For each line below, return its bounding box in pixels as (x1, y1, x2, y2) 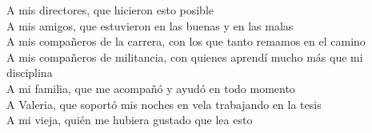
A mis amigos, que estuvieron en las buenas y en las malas (6, 17, 294, 34)
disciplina (6, 64, 53, 81)
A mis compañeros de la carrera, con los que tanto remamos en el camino (6, 33, 366, 50)
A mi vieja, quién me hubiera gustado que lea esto (6, 111, 253, 128)
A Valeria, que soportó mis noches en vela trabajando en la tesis (6, 95, 322, 112)
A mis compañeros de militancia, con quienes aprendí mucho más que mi (6, 48, 363, 65)
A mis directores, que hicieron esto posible (6, 2, 214, 18)
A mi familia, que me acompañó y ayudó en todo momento (6, 79, 295, 96)
